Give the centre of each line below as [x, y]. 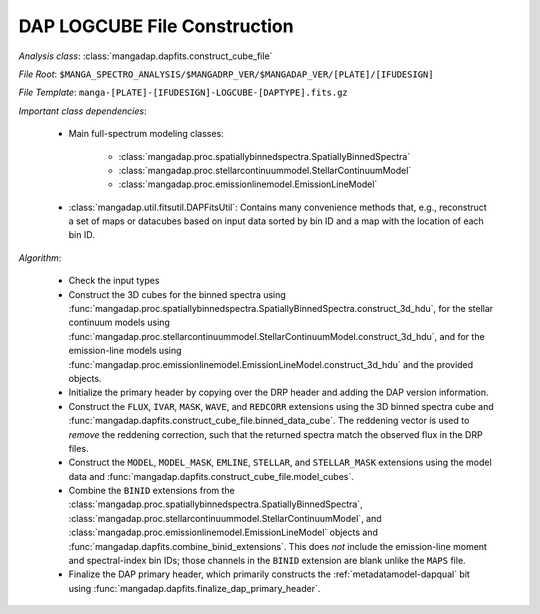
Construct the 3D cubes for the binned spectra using [177, 294]
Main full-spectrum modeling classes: [146, 134]
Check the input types [114, 281]
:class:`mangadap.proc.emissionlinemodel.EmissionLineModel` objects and [223, 532]
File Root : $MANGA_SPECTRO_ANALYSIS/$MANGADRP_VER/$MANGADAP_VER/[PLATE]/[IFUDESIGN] [226, 74]
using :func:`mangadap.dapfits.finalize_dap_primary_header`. [194, 588]
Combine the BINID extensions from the [151, 491]
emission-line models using [125, 351]
